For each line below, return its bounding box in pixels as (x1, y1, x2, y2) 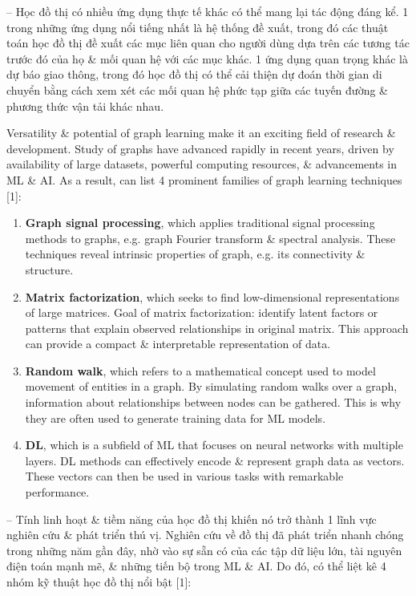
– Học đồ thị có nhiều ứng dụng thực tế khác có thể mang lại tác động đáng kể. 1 (6, 3, 409, 19)
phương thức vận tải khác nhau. (6, 97, 164, 114)
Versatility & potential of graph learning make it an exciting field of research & (6, 124, 396, 141)
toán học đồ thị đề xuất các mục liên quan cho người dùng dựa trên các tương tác (6, 34, 410, 51)
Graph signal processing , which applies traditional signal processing (25, 214, 375, 231)
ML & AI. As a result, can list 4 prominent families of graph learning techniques (6, 171, 402, 188)
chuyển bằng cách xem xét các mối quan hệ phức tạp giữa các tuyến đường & (6, 81, 388, 98)
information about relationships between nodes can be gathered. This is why (25, 394, 402, 411)
